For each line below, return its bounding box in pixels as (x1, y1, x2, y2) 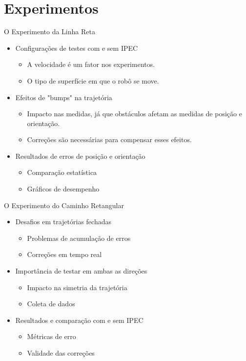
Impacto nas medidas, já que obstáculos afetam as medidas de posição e (27, 108, 242, 119)
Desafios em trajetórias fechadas (15, 216, 111, 227)
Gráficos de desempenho (27, 184, 100, 194)
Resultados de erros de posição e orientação (15, 150, 145, 161)
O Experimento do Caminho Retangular (4, 200, 124, 210)
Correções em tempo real (27, 249, 102, 259)
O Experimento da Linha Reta (4, 26, 95, 37)
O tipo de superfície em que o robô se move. (27, 75, 159, 85)
